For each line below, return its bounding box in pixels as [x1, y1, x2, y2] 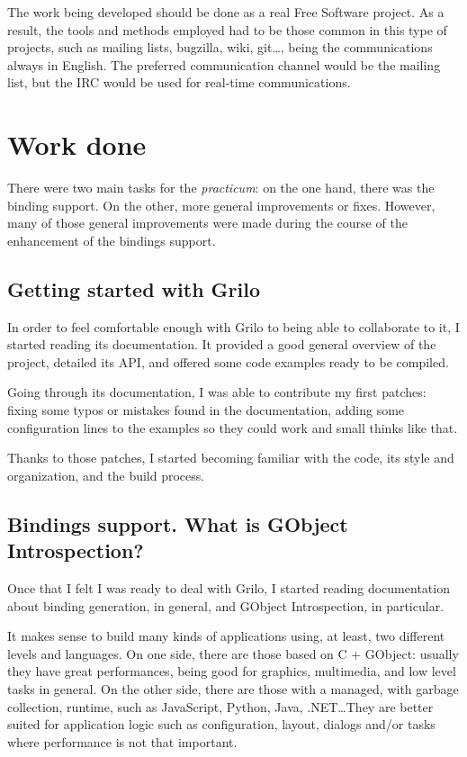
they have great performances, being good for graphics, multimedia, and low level [7, 662, 456, 680]
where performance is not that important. [7, 732, 238, 751]
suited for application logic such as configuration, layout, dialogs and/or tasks [7, 715, 436, 734]
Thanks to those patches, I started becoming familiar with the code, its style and [7, 448, 454, 467]
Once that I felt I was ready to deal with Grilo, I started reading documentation [7, 579, 450, 598]
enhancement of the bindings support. [7, 230, 216, 249]
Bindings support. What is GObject [7, 509, 348, 537]
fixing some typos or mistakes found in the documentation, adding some [7, 401, 405, 419]
